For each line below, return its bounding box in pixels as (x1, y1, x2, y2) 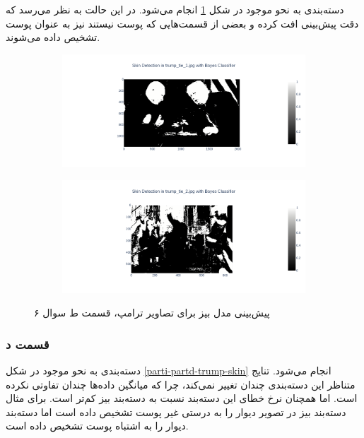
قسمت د (6, 335, 49, 353)
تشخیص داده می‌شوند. (6, 30, 100, 45)
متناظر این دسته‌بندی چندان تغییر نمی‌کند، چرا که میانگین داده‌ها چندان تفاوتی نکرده (6, 377, 356, 391)
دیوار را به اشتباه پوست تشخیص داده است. (6, 418, 189, 433)
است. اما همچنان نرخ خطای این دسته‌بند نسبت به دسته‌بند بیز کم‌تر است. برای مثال (6, 391, 358, 406)
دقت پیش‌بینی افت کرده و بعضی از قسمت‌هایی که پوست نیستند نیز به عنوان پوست (6, 16, 359, 30)
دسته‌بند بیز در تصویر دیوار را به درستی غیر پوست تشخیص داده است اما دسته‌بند (6, 404, 346, 419)
